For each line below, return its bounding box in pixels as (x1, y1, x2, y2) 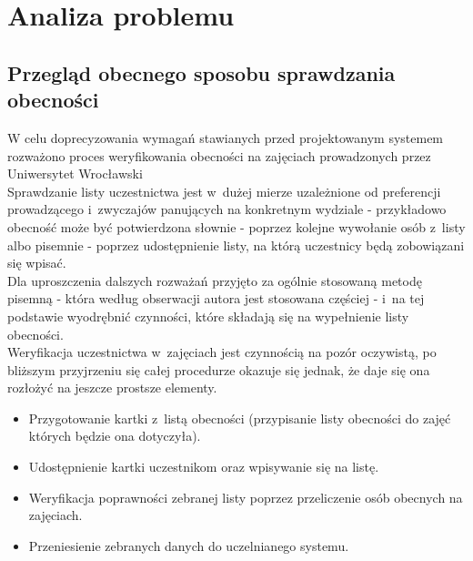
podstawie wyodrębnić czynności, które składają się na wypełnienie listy (7, 306, 409, 325)
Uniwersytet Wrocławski (7, 164, 143, 183)
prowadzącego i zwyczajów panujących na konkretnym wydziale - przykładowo (7, 199, 447, 219)
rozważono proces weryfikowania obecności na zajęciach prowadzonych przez (7, 146, 431, 165)
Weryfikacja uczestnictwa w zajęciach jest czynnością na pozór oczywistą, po (7, 342, 437, 362)
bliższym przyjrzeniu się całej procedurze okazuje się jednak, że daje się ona (7, 360, 430, 379)
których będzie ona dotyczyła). (28, 426, 201, 445)
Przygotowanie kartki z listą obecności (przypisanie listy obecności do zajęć (28, 408, 451, 427)
